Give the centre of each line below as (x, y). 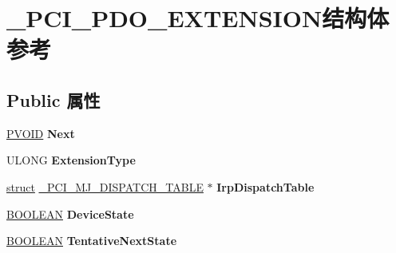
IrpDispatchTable (265, 186)
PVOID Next (41, 133)
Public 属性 (53, 99)
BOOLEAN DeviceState (70, 213)
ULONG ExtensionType (71, 160)
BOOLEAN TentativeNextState (92, 241)
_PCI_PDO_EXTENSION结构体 (198, 18)
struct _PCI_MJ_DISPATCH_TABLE (105, 186)
